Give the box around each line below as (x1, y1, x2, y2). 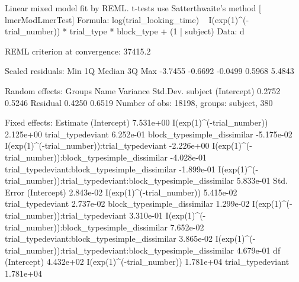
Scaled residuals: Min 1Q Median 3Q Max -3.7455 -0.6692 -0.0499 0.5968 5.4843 (5, 65, 294, 77)
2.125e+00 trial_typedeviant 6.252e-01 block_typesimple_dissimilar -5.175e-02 (5, 127, 292, 140)
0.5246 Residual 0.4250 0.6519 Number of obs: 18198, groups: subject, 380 (5, 96, 273, 108)
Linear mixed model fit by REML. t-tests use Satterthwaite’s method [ (5, 2, 261, 14)
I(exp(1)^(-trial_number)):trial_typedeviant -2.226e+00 (5, 139, 210, 152)
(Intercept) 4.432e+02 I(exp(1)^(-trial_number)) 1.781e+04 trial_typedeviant (5, 255, 290, 268)
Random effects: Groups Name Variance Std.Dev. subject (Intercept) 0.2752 (5, 84, 281, 97)
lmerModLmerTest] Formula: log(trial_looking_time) (5, 13, 200, 25)
